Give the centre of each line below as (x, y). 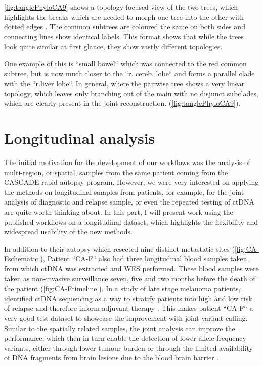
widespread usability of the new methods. (68, 232)
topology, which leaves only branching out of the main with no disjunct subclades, (131, 93)
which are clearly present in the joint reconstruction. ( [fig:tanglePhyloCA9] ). (122, 103)
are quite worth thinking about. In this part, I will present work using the (119, 212)
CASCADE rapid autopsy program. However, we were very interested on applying (131, 182)
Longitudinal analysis (80, 138)
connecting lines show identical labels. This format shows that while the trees (124, 36)
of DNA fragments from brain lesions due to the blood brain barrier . (112, 358)
